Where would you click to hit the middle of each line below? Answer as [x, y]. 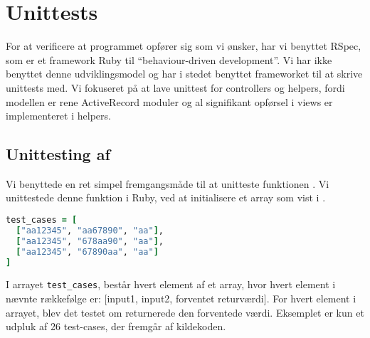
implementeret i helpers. [58, 116]
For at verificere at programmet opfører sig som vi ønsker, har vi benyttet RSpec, [184, 46]
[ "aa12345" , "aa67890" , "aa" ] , [90, 230]
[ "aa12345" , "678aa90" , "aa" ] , [90, 241]
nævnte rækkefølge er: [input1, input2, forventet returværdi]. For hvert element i [181, 299]
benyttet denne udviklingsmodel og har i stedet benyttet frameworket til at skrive [184, 74]
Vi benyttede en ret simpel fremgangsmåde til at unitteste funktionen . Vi [168, 183]
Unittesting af [58, 154]
